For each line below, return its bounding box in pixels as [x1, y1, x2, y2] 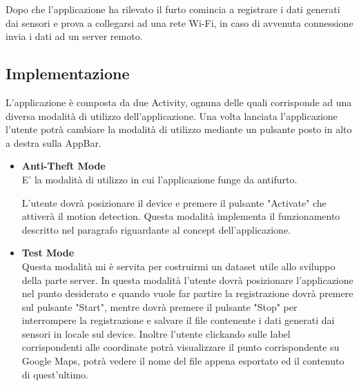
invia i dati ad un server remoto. [6, 29, 143, 43]
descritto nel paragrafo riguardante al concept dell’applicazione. [21, 222, 291, 236]
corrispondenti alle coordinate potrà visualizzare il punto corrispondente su [21, 340, 340, 354]
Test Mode [21, 245, 75, 260]
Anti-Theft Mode [21, 159, 106, 173]
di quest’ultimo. [21, 367, 88, 381]
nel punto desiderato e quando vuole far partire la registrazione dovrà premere [21, 286, 353, 301]
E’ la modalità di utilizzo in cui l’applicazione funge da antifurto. [21, 172, 298, 186]
